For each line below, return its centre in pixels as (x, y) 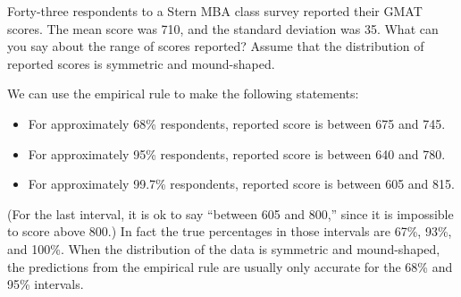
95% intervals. (46, 284)
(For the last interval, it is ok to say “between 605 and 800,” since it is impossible (230, 213)
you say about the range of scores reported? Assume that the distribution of (216, 46)
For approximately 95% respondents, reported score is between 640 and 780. (237, 153)
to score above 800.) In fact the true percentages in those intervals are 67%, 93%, (230, 231)
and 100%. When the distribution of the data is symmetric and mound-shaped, (224, 248)
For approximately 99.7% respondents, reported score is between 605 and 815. (241, 184)
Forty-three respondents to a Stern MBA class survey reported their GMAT (215, 11)
